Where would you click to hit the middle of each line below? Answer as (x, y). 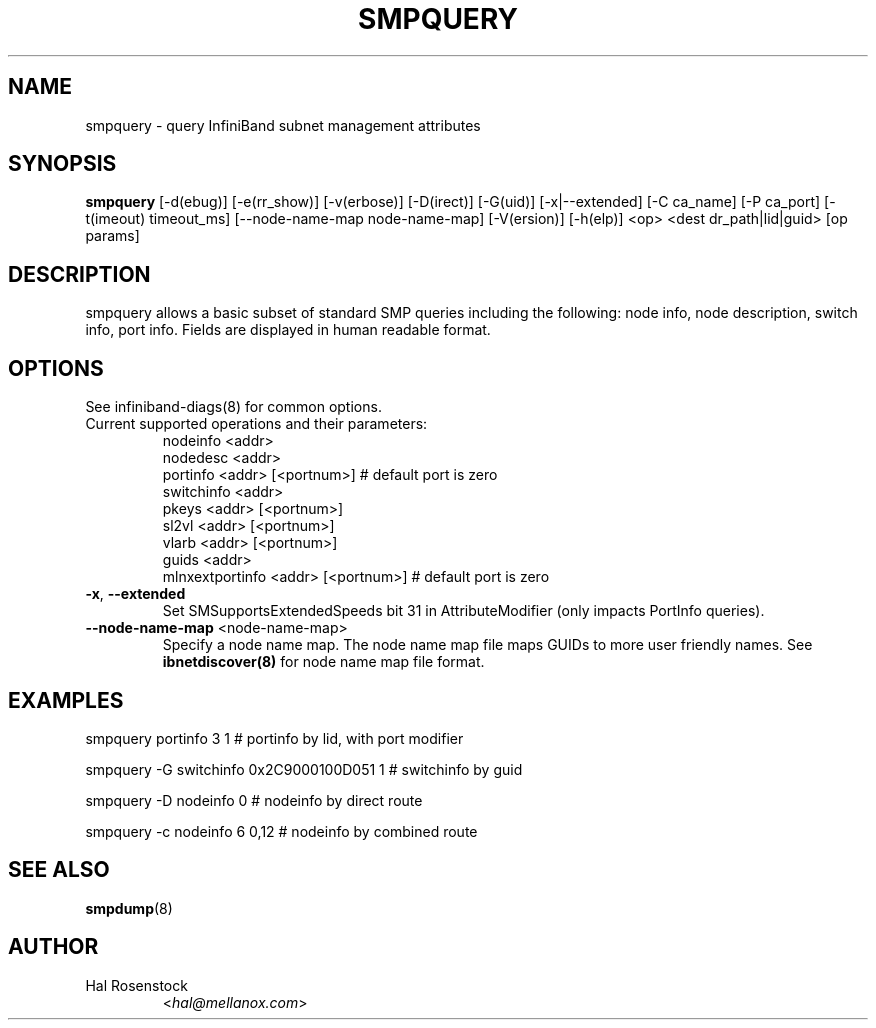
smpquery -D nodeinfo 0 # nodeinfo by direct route (254, 800)
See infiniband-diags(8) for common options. (233, 407)
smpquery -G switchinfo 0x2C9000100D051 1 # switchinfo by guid (304, 769)
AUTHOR (53, 947)
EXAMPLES (66, 700)
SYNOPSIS (62, 164)
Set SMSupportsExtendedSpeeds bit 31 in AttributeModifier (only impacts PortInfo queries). (463, 611)
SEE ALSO (59, 870)
